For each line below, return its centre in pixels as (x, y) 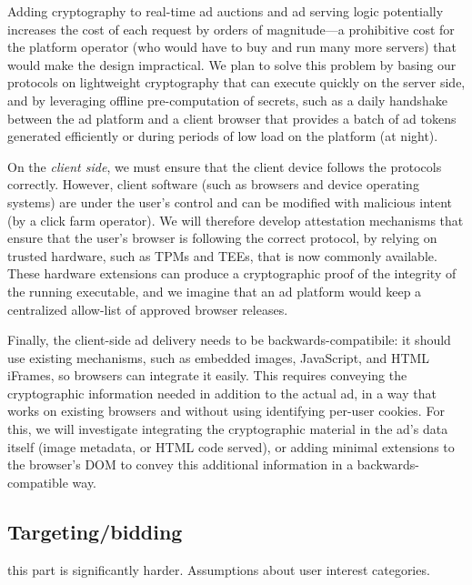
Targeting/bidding (95, 531)
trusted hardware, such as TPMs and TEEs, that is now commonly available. (222, 255)
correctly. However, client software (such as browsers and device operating (213, 184)
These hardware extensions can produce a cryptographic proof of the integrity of (232, 273)
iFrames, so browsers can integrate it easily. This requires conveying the (207, 375)
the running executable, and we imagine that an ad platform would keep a (215, 291)
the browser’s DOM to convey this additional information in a (181, 464)
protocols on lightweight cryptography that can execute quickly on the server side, (236, 82)
